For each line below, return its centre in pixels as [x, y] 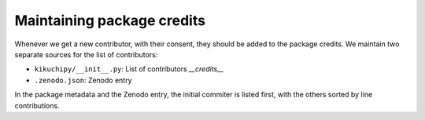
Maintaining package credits [110, 20]
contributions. [37, 105]
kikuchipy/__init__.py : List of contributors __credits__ [129, 69]
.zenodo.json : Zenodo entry [83, 80]
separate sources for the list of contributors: [86, 54]
